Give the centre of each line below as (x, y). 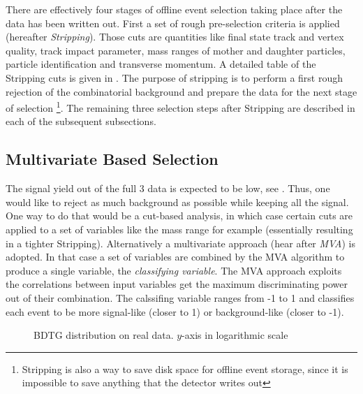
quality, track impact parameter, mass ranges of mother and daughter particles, (176, 50)
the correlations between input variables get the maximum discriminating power (177, 284)
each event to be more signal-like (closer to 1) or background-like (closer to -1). (175, 311)
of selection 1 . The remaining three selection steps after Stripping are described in (180, 107)
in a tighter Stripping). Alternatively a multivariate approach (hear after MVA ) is (180, 243)
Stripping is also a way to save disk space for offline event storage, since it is (185, 369)
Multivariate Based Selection (112, 159)
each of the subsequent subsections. (81, 121)
